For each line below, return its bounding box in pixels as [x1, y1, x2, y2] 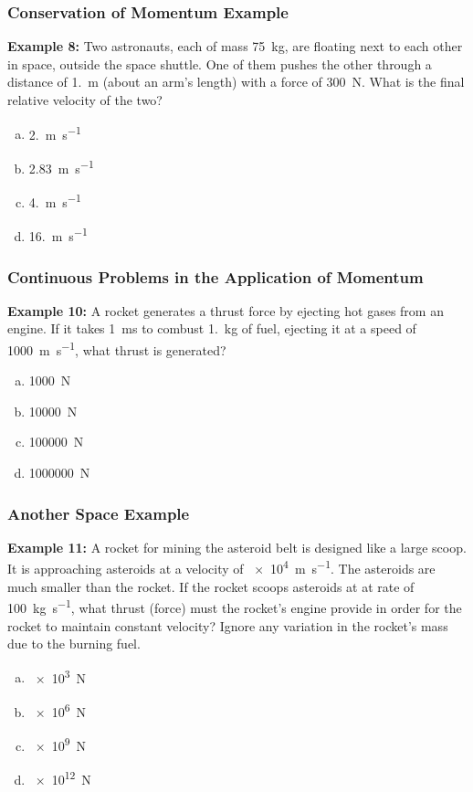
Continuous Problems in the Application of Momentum [7, 265, 424, 288]
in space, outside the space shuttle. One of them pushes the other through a [7, 54, 432, 73]
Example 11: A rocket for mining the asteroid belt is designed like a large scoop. [7, 537, 467, 556]
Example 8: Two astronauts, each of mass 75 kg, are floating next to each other [7, 37, 463, 56]
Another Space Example [7, 502, 190, 524]
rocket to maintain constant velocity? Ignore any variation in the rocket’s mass [7, 616, 448, 635]
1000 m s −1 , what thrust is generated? [7, 338, 226, 359]
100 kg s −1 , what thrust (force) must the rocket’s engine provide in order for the [7, 596, 462, 617]
